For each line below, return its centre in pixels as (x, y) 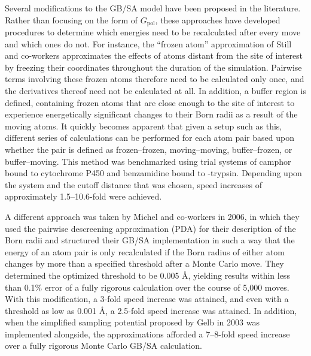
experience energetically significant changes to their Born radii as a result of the (151, 114)
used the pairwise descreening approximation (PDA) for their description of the (150, 228)
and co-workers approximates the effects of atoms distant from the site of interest (154, 55)
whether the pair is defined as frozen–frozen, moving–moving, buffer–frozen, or (149, 149)
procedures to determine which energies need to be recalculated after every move (153, 32)
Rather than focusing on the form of (71, 19)
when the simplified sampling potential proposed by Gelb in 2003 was (132, 322)
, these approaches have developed (218, 19)
